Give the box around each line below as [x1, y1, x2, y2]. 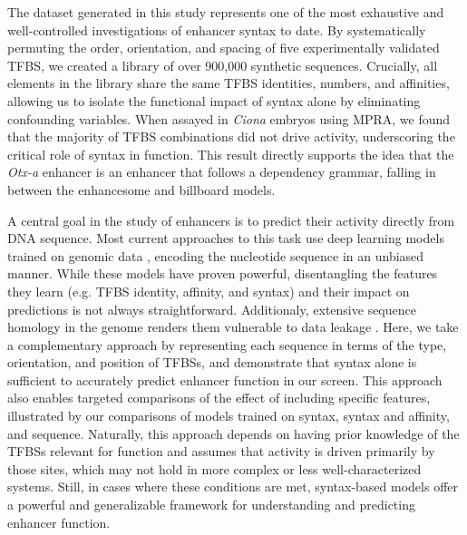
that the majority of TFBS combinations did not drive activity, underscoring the [7, 127, 455, 146]
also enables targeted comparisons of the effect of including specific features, [7, 388, 431, 407]
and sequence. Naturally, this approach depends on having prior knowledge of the [7, 423, 460, 443]
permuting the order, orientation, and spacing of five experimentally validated [7, 38, 440, 57]
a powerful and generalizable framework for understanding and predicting [7, 495, 415, 514]
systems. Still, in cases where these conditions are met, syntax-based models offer [7, 477, 459, 496]
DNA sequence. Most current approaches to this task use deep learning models [7, 229, 444, 248]
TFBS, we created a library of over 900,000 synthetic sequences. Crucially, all [7, 55, 438, 74]
